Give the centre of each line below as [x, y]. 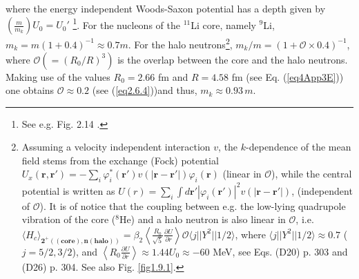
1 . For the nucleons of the [126, 23]
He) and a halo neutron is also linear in [202, 219]
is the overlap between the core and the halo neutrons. [233, 59]
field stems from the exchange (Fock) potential [120, 160]
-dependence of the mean [299, 147]
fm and [173, 76]
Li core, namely [223, 25]
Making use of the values [58, 76]
